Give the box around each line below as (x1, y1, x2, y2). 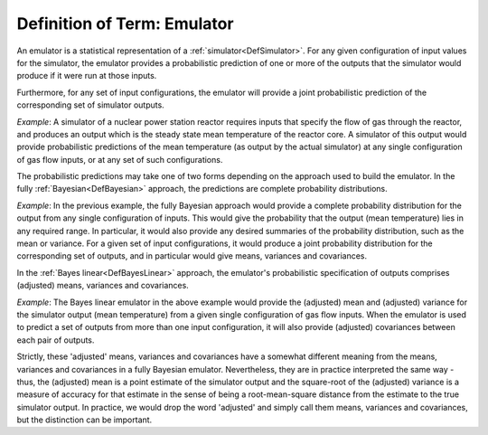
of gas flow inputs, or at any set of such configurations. (16, 154, 223, 165)
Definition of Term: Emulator (16, 14, 234, 33)
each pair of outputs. (16, 335, 95, 345)
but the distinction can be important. (16, 414, 153, 425)
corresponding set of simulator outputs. (16, 99, 164, 110)
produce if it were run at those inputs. (16, 71, 157, 81)
